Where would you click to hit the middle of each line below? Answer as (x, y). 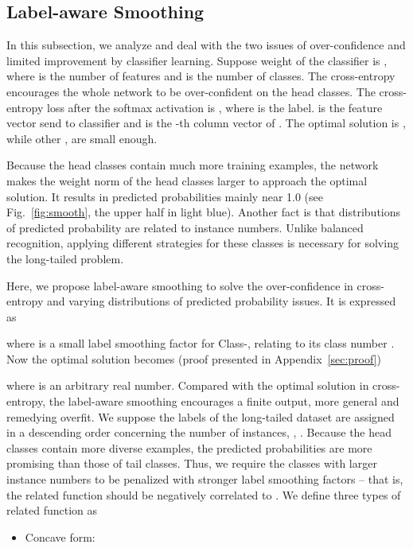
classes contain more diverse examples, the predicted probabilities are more (189, 447)
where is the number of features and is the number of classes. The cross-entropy (201, 76)
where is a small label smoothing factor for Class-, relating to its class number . (201, 343)
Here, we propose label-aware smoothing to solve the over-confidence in (180, 285)
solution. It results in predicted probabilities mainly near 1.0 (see (165, 196)
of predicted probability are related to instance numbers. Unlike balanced (185, 227)
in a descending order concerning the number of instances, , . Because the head (199, 432)
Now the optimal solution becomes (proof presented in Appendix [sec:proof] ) (194, 358)
